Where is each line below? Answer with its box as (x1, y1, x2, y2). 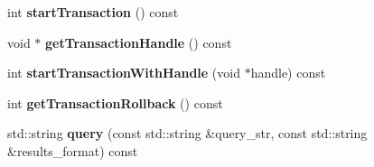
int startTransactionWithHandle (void (7, 63, 240, 82)
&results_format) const (7, 141, 138, 160)
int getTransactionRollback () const (7, 93, 223, 112)
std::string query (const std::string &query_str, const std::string (7, 124, 368, 143)
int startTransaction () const (7, 3, 179, 21)
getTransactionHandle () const (45, 32, 232, 51)
